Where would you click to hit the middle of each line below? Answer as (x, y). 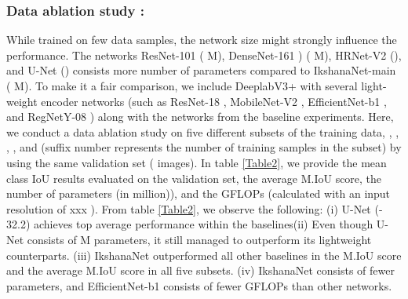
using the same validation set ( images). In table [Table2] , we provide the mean (197, 162)
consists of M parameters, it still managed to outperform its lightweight (199, 239)
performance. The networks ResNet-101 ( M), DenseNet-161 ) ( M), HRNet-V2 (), (204, 55)
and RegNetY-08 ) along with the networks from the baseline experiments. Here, (200, 117)
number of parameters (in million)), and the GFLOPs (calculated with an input (199, 193)
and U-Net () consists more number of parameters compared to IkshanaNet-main (201, 70)
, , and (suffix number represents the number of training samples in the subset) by (204, 147)
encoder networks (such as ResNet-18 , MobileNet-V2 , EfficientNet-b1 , (214, 101)
